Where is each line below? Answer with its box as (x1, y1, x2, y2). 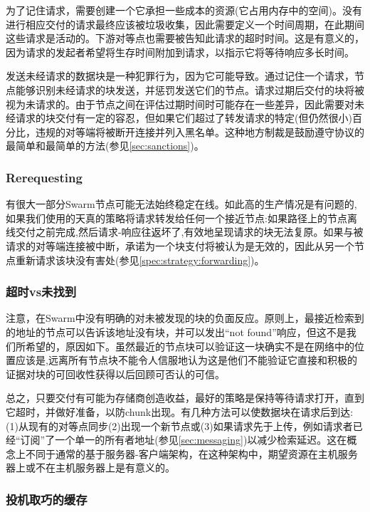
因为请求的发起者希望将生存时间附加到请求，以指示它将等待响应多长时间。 (6, 44, 354, 59)
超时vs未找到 (6, 283, 77, 301)
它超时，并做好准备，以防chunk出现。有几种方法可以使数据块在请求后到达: (6, 404, 354, 419)
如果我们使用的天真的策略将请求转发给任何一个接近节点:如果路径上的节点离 (6, 210, 357, 225)
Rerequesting (6, 168, 83, 186)
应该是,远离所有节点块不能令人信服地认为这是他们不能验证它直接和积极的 (15, 352, 357, 367)
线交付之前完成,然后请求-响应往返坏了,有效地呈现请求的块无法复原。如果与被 (6, 224, 364, 239)
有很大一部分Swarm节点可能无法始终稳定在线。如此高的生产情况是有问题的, (6, 197, 357, 211)
